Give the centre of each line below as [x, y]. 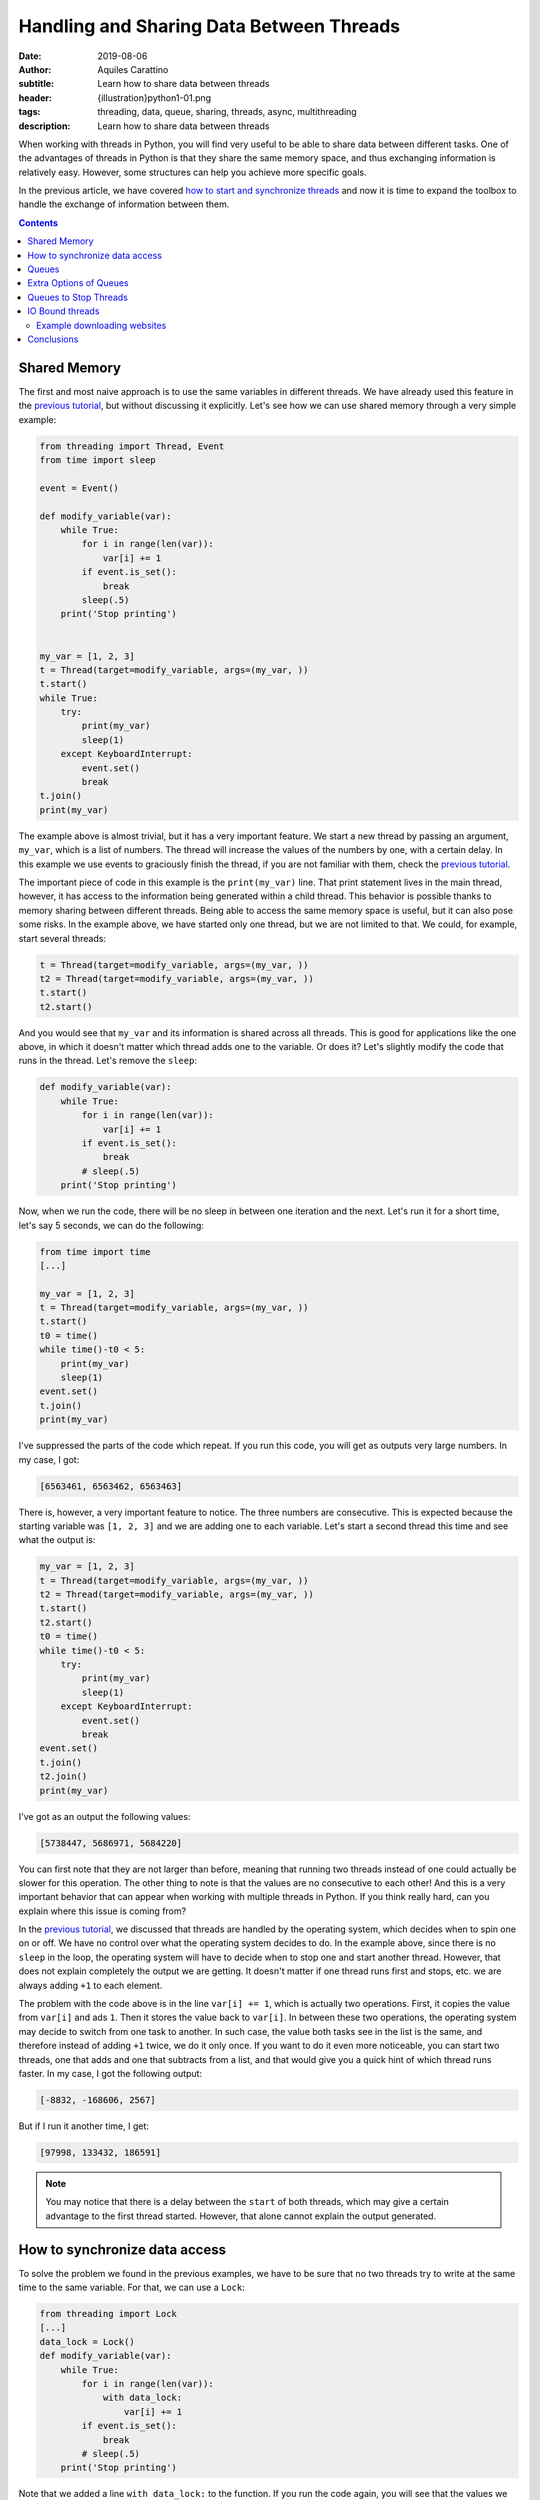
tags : [29, 112]
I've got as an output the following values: [104, 1816]
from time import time [95, 1251]
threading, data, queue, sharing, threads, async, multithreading [227, 112]
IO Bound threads [63, 311]
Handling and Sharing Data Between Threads [209, 26]
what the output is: [57, 1540]
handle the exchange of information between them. [124, 204]
